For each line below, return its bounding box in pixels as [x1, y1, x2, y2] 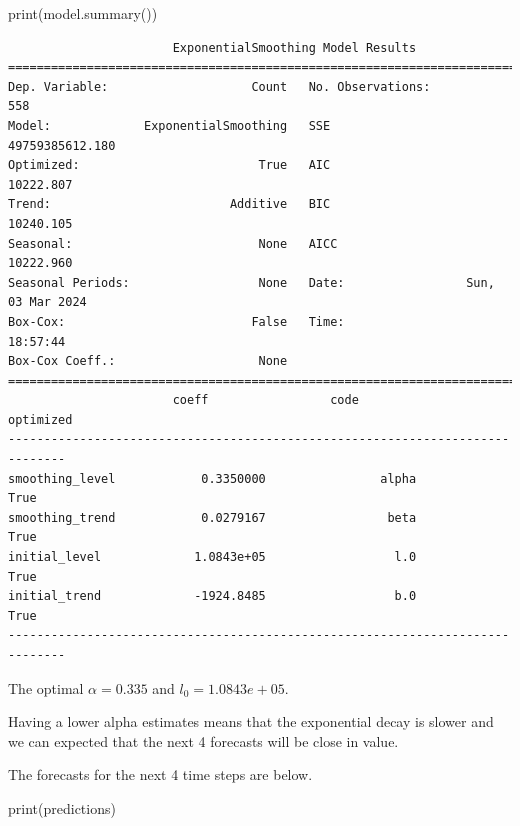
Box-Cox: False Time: [8, 314, 345, 329]
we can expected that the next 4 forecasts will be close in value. [8, 730, 399, 751]
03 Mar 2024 [8, 295, 87, 310]
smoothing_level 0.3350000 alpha [8, 471, 417, 486]
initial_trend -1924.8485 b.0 [8, 589, 417, 604]
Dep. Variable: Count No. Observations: [8, 79, 431, 94]
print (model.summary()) [8, 3, 158, 23]
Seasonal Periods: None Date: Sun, [8, 275, 495, 290]
